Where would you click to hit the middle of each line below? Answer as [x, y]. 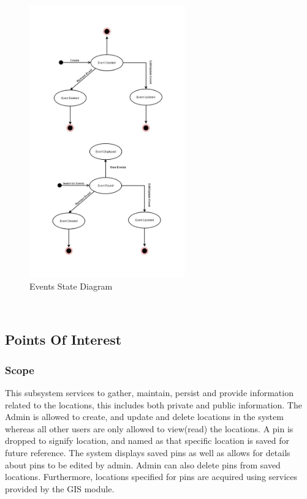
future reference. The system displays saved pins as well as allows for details [148, 453]
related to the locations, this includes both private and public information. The [153, 404]
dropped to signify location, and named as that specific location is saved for [147, 441]
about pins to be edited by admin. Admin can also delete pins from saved [143, 464]
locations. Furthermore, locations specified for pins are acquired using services [151, 477]
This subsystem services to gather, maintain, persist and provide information [149, 393]
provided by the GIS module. [60, 488]
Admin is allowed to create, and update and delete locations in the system [144, 417]
